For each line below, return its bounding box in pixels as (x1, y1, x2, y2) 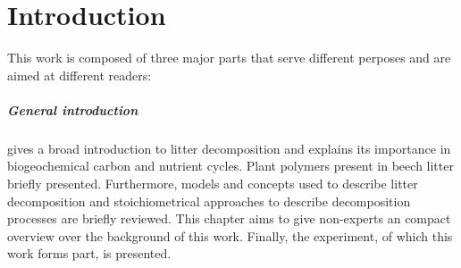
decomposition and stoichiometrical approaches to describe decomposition (7, 191, 411, 210)
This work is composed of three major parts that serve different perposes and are (7, 48, 451, 67)
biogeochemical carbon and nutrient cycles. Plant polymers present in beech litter (7, 156, 454, 175)
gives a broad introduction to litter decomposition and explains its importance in (7, 138, 451, 157)
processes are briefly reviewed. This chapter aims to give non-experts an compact (7, 209, 451, 228)
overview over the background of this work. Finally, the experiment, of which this (7, 226, 453, 245)
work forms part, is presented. (7, 244, 172, 263)
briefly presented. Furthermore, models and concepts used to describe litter (7, 174, 418, 193)
